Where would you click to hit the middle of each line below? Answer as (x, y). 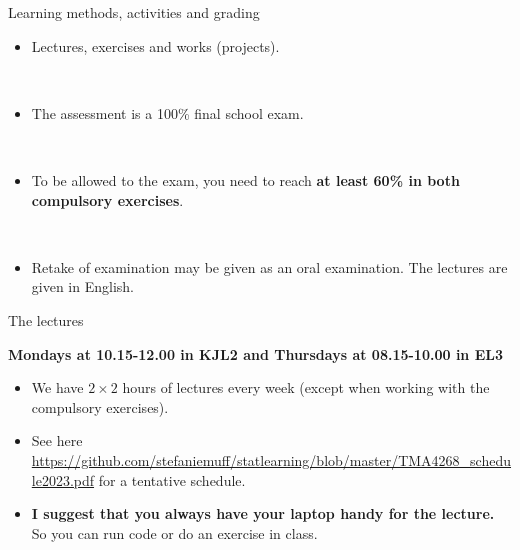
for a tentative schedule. (172, 479)
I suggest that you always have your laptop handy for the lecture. (263, 513)
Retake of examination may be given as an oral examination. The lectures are (269, 266)
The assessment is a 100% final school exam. (167, 112)
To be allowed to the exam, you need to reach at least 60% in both (245, 179)
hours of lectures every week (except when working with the (306, 387)
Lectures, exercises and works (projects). (155, 45)
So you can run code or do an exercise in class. (174, 532)
